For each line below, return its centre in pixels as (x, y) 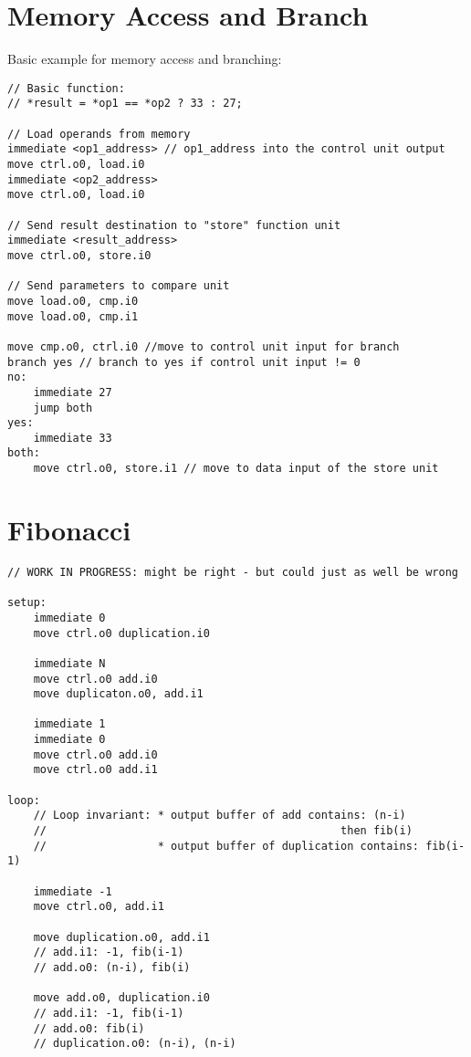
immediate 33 (73, 438)
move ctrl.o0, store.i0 (79, 255)
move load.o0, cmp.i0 (73, 301)
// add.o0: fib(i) (89, 1028)
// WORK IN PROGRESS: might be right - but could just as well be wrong (233, 572)
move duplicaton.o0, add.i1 (118, 694)
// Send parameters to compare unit (119, 286)
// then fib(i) (223, 831)
